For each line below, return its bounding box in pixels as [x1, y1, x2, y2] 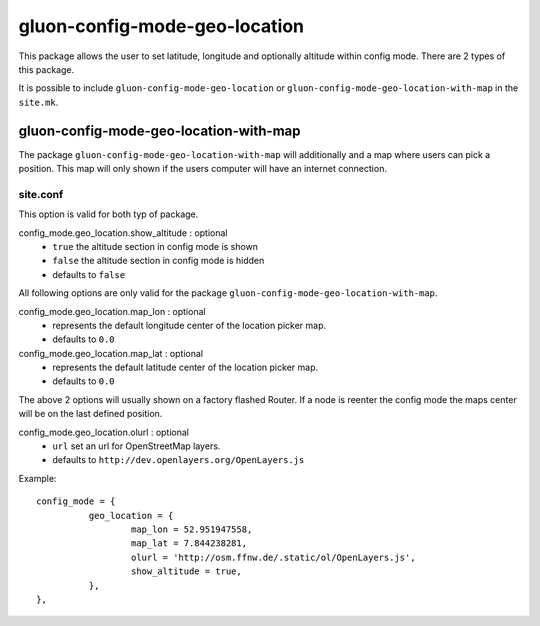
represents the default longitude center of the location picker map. [52, 319, 327, 331]
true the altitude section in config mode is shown [52, 240, 259, 252]
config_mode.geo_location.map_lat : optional [18, 347, 204, 359]
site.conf [18, 187, 64, 201]
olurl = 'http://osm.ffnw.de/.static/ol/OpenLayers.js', [130, 551, 416, 563]
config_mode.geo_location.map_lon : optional [18, 305, 206, 317]
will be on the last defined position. [18, 408, 163, 420]
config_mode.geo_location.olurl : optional [18, 426, 190, 438]
